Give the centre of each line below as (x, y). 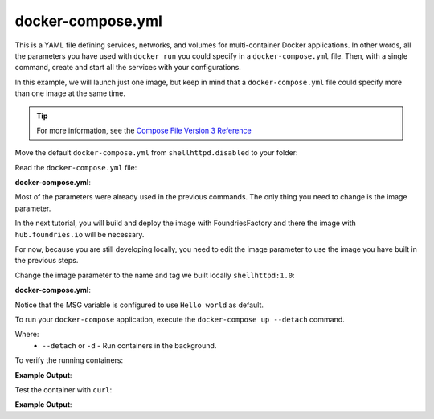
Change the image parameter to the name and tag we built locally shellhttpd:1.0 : (155, 275)
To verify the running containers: (69, 360)
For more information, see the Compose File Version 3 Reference (144, 130)
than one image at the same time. (70, 93)
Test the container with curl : (63, 389)
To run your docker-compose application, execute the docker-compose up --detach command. (180, 319)
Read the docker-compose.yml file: (76, 167)
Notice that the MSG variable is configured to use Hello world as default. (139, 305)
